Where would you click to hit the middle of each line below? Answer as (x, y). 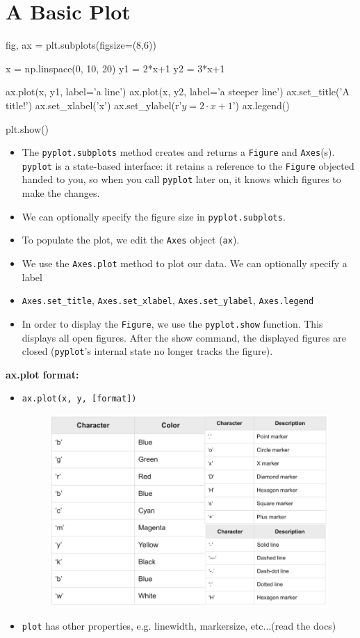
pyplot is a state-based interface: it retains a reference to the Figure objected (188, 165)
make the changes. (61, 193)
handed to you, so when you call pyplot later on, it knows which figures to (181, 179)
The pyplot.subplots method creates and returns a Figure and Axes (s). (178, 152)
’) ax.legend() (261, 105)
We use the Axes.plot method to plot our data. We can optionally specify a (185, 263)
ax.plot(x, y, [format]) (79, 399)
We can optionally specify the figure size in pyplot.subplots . (154, 216)
